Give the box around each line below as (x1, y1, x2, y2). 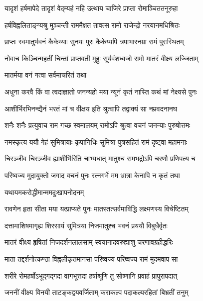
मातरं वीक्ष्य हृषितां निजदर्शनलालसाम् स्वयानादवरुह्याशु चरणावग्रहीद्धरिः (4, 237, 173, 247)
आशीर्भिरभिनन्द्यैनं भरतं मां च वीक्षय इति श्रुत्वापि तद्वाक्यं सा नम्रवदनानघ (4, 103, 178, 113)
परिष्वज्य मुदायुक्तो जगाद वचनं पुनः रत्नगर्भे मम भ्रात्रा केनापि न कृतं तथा (4, 170, 180, 180)
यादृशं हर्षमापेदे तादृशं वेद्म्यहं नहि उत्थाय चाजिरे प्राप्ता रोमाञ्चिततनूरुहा (4, 3, 178, 13)
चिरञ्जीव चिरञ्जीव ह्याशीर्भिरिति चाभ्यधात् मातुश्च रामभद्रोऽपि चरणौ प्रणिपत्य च (4, 153, 196, 164)
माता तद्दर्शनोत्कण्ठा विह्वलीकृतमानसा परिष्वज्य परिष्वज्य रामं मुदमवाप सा (4, 253, 178, 264)
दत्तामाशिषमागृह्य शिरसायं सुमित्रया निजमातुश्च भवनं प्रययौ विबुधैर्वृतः (4, 220, 168, 230)
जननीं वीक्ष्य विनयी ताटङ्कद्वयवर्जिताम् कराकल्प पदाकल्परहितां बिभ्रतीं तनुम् (4, 287, 189, 298)
